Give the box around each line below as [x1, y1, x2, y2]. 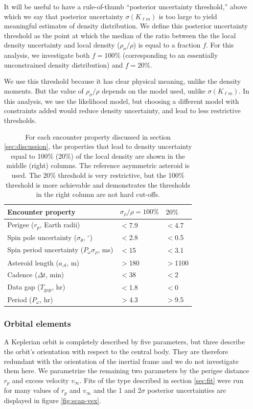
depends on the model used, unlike [102, 85, 206, 96]
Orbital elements [4, 317, 71, 330]
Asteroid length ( [7, 257, 59, 267]
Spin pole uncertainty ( [7, 232, 77, 242]
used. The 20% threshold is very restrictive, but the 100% [11, 169, 184, 180]
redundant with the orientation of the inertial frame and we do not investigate [4, 356, 239, 366]
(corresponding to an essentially [122, 50, 218, 60]
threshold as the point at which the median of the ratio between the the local [4, 30, 236, 40]
